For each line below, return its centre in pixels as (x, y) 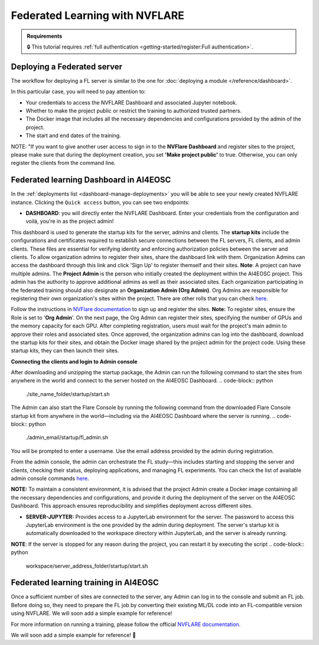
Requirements (45, 36)
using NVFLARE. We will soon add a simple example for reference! (92, 613)
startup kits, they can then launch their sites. (65, 351)
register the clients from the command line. (63, 163)
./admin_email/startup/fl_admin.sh (67, 437)
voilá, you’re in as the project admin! (70, 221)
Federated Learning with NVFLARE (97, 15)
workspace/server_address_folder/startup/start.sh (87, 566)
